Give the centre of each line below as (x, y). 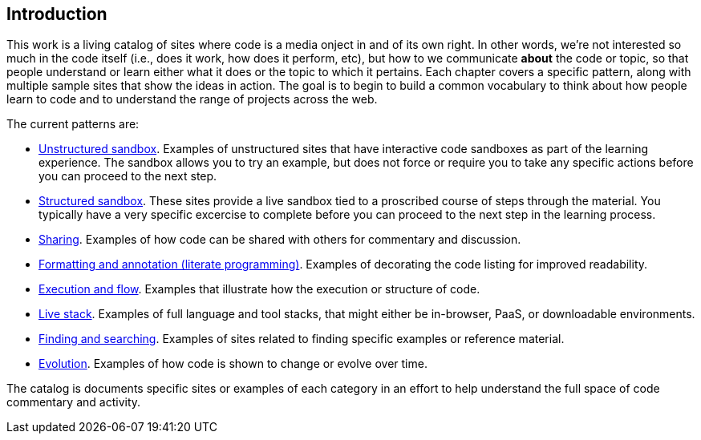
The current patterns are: (73, 124)
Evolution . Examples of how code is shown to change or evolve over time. (233, 364)
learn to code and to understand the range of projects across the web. (192, 99)
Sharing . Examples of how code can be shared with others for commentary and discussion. (280, 240)
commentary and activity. (74, 402)
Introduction (57, 14)
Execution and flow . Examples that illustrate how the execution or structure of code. (259, 289)
